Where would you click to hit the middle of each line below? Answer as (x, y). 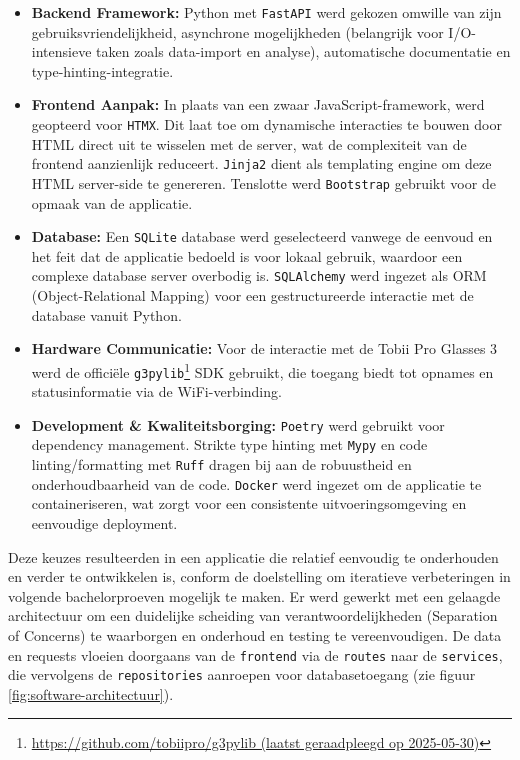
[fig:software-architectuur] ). (91, 693)
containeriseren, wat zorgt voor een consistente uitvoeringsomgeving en (249, 503)
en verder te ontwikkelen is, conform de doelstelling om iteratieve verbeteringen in (259, 576)
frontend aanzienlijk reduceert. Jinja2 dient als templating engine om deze (261, 163)
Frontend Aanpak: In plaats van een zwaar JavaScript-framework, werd (258, 104)
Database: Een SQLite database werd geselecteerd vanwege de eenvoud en (262, 236)
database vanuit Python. (106, 314)
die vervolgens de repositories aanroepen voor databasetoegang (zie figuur (242, 674)
